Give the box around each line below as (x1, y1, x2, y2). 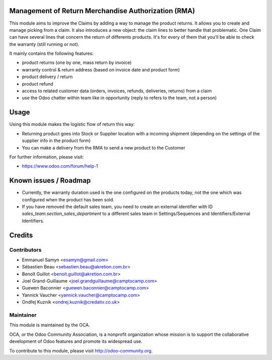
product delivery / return (22, 74, 73, 80)
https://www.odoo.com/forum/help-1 (22, 163, 98, 169)
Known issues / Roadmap (9, 176, 91, 185)
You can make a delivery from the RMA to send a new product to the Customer (22, 145, 186, 151)
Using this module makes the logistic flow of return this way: (9, 121, 135, 127)
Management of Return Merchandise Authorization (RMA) (9, 7, 195, 15)
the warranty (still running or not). (9, 41, 80, 47)
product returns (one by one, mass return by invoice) (22, 59, 132, 65)
